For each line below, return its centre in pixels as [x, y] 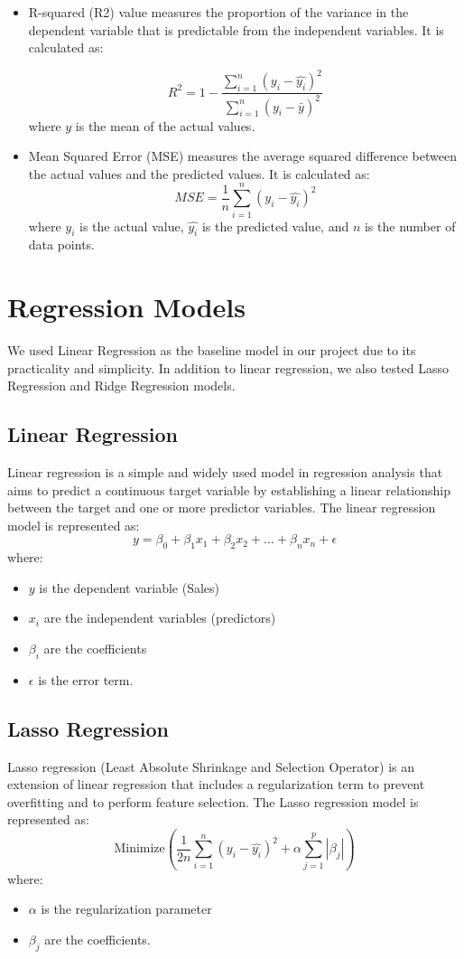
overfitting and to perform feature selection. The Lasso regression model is [213, 801]
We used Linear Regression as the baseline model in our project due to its [212, 350]
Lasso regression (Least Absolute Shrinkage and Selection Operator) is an [211, 766]
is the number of [410, 226]
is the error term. [86, 679]
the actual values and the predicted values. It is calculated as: [199, 173]
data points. [62, 244]
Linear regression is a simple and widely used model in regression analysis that [225, 472]
